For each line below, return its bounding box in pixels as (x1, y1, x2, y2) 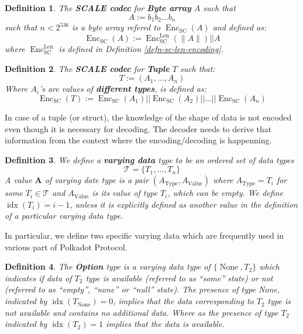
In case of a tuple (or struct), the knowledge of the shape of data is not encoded (5, 111, 292, 123)
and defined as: (212, 21, 267, 33)
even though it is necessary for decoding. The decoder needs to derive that (5, 122, 272, 135)
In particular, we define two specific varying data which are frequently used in (5, 229, 284, 242)
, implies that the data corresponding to (113, 295, 254, 307)
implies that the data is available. (106, 318, 225, 330)
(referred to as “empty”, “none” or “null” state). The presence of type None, (5, 283, 280, 295)
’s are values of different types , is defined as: (39, 82, 207, 95)
